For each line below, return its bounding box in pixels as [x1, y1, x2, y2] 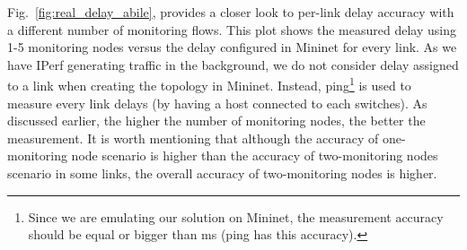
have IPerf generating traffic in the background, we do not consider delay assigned [7, 55, 459, 73]
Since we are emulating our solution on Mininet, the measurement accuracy [28, 207, 444, 226]
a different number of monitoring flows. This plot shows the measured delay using [7, 20, 456, 39]
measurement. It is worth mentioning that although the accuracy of [7, 128, 379, 147]
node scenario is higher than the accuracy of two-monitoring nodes [71, 146, 438, 165]
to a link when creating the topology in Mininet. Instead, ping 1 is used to [7, 73, 411, 95]
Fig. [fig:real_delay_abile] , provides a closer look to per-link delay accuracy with [7, 3, 454, 21]
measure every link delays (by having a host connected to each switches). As [7, 93, 427, 112]
